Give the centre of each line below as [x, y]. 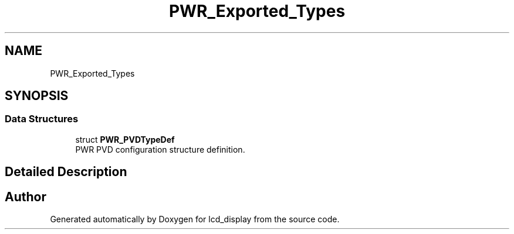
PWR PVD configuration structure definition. [160, 149]
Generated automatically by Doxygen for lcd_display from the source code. [195, 219]
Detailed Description [66, 172]
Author [26, 197]
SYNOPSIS [37, 96]
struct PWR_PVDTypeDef [125, 139]
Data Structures [42, 119]
